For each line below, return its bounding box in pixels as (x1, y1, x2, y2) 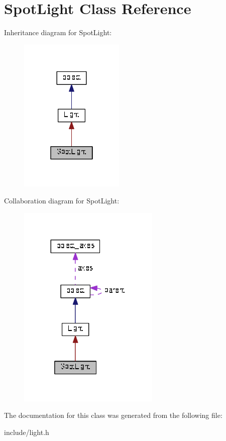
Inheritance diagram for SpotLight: (4, 27, 112, 38)
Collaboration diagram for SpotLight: (4, 195, 120, 206)
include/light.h (4, 426, 49, 437)
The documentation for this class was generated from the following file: (4, 410, 222, 420)
